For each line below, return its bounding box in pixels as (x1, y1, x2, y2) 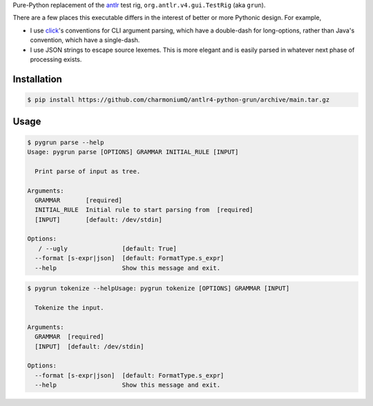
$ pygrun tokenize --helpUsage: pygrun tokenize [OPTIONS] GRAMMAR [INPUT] (27, 284, 290, 293)
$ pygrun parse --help (27, 138, 104, 146)
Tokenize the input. (35, 304, 104, 311)
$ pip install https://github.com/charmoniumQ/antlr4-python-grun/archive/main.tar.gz (27, 95, 330, 104)
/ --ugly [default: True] (38, 244, 178, 252)
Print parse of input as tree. (35, 167, 141, 175)
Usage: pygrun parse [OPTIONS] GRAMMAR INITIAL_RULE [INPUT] (27, 148, 239, 155)
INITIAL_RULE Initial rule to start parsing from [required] (35, 206, 254, 214)
